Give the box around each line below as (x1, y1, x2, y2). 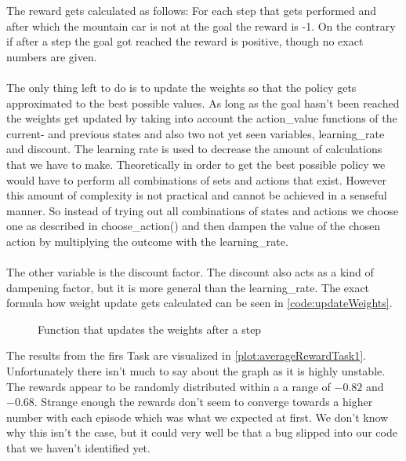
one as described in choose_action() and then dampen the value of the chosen (6, 218, 381, 234)
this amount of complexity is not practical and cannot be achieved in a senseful (6, 187, 387, 203)
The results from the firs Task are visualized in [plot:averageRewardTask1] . (6, 347, 367, 364)
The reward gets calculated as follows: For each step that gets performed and (6, 2, 377, 18)
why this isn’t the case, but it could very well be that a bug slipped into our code (6, 424, 397, 441)
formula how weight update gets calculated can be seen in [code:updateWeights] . (6, 295, 393, 311)
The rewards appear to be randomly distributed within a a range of (6, 378, 331, 394)
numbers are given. (6, 48, 97, 64)
